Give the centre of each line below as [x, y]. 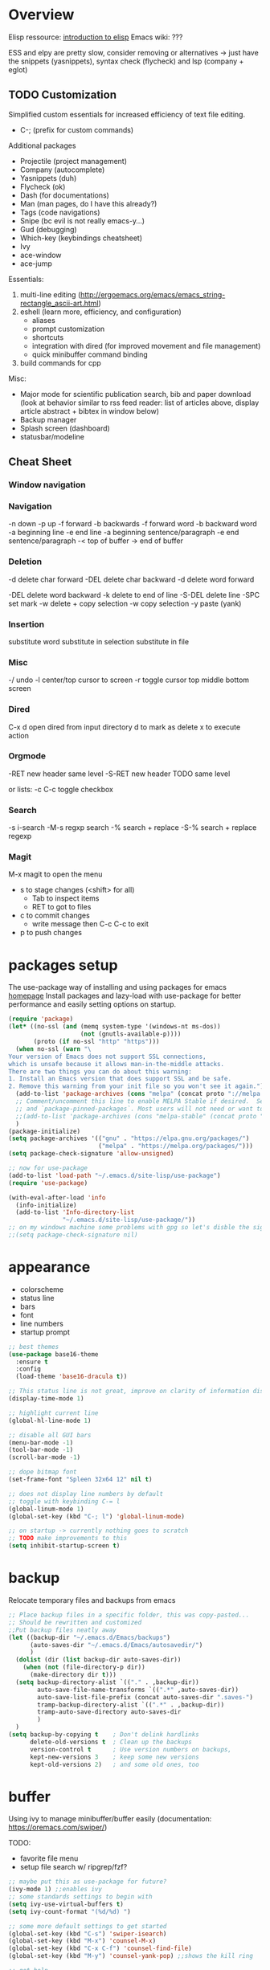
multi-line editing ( [50, 294]
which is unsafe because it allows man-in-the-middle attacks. [117, 1064]
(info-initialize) [47, 1205]
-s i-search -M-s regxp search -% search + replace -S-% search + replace [133, 828]
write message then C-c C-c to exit [90, 924]
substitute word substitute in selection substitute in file [99, 641]
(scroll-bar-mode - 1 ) [45, 1457]
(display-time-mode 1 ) [46, 1399]
